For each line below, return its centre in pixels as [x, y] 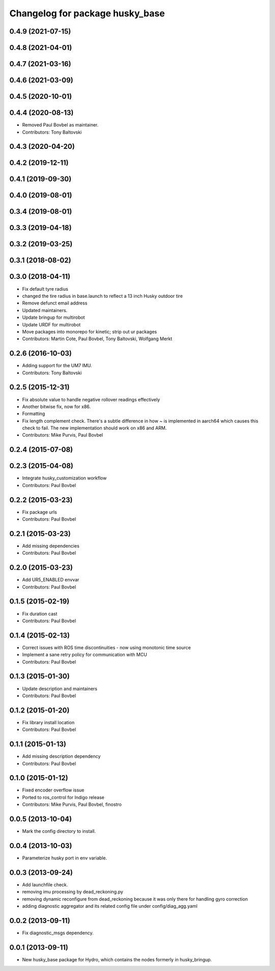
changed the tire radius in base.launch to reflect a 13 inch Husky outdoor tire [102, 296]
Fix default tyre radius [45, 289]
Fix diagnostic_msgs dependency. [58, 933]
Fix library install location [48, 722]
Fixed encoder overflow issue [53, 790]
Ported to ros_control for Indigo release [63, 797]
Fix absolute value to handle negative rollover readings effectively [91, 399]
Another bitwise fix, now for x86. [57, 406]
